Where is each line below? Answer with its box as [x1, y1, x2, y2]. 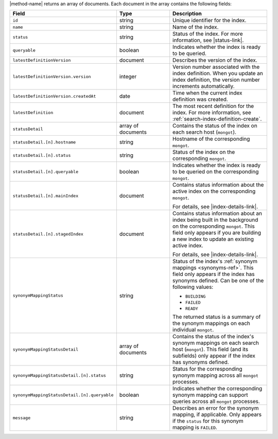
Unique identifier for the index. [172, 17, 247, 24]
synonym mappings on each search [172, 339, 259, 346]
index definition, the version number [172, 76, 260, 83]
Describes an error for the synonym [172, 405, 259, 412]
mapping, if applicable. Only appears [172, 411, 262, 418]
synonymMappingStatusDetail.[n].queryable [12, 392, 114, 398]
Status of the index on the [172, 149, 235, 156]
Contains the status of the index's [172, 333, 254, 340]
